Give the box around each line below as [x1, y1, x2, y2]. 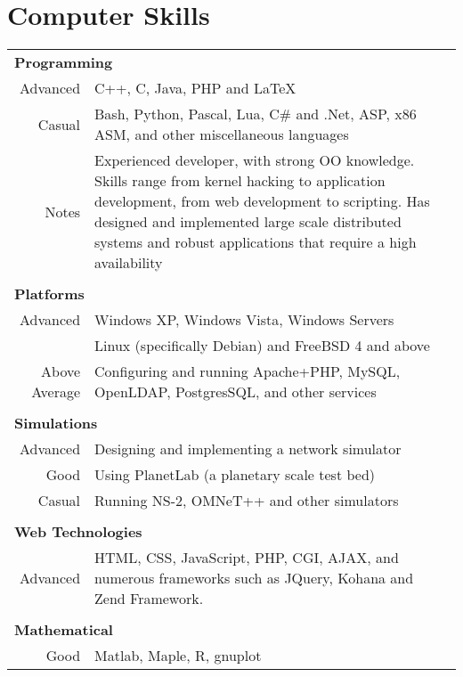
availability [94, 252, 163, 273]
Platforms [14, 283, 85, 305]
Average [31, 381, 81, 403]
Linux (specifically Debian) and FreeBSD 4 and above [94, 335, 430, 356]
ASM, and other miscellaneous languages [94, 124, 349, 145]
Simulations [14, 412, 98, 434]
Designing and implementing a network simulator [94, 438, 402, 460]
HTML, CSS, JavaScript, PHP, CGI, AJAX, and [94, 547, 399, 568]
